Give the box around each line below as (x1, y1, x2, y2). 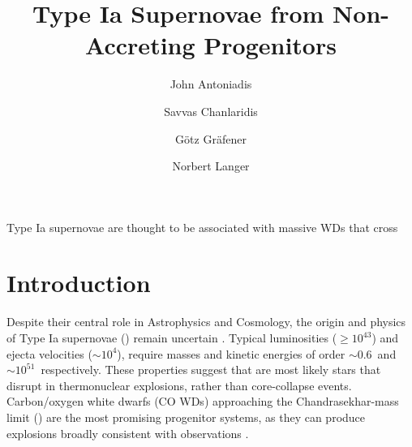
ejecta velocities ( (6, 345, 92, 362)
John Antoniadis (170, 75, 252, 92)
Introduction (6, 266, 151, 299)
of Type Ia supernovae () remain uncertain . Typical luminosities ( (6, 329, 337, 346)
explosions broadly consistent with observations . (6, 424, 249, 441)
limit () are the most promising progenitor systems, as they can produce (6, 408, 366, 425)
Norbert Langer (172, 157, 250, 174)
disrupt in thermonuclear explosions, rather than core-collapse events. (6, 376, 352, 393)
